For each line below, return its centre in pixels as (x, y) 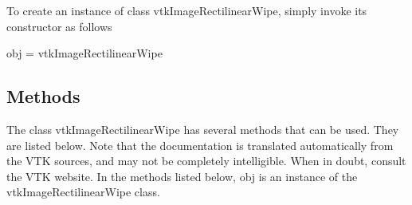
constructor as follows (59, 26)
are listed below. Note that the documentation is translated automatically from (200, 145)
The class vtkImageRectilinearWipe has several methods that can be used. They (203, 129)
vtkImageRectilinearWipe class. (83, 192)
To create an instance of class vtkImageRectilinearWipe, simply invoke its (187, 10)
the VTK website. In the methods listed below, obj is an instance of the (182, 176)
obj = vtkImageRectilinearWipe (84, 53)
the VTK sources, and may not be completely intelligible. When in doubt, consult (206, 161)
